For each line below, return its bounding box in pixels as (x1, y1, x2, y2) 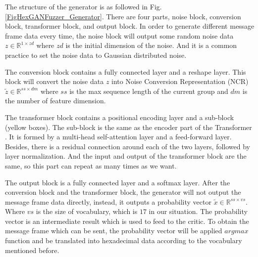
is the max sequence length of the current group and (69, 86, 228, 96)
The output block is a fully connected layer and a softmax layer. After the (5, 177, 230, 187)
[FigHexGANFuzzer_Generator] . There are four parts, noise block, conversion (5, 11, 241, 21)
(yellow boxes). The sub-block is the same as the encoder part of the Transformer (5, 122, 252, 132)
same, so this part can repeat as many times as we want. (5, 160, 177, 171)
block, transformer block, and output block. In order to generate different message (5, 21, 255, 31)
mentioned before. (5, 245, 59, 255)
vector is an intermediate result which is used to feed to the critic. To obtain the (5, 215, 249, 226)
